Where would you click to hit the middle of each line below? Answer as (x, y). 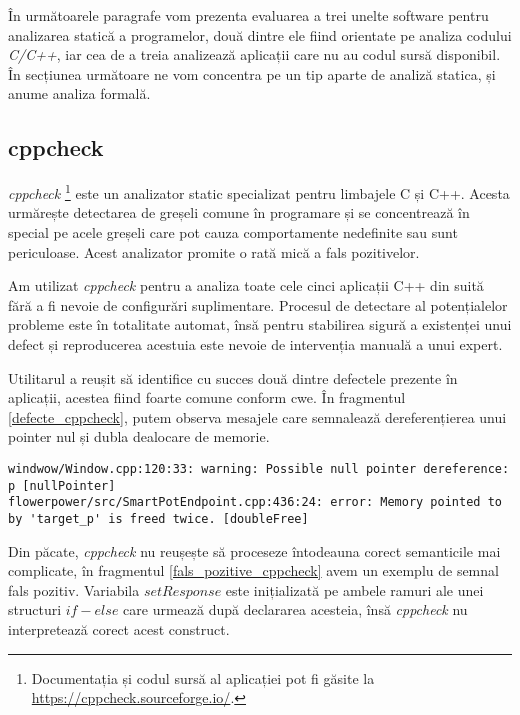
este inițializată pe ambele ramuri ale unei (354, 589)
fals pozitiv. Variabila (74, 589)
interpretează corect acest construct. (119, 628)
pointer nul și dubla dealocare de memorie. (139, 436)
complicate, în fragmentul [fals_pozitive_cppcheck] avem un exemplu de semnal (253, 570)
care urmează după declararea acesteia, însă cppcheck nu (295, 609)
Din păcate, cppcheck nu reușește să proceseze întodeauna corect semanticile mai (254, 550)
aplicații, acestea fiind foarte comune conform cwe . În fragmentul (207, 397)
